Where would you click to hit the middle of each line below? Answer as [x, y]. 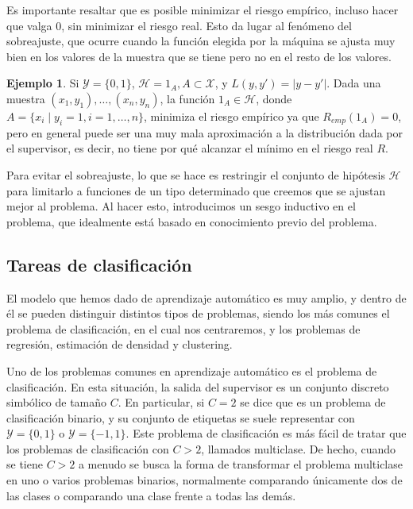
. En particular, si [161, 402]
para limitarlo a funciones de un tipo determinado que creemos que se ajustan [196, 190]
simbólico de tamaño [57, 402]
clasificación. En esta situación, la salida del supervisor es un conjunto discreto [198, 386]
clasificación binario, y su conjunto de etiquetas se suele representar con [181, 417]
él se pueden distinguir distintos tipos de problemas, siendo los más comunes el [198, 313]
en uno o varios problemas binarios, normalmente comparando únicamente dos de [205, 480]
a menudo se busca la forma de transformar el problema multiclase [240, 464]
